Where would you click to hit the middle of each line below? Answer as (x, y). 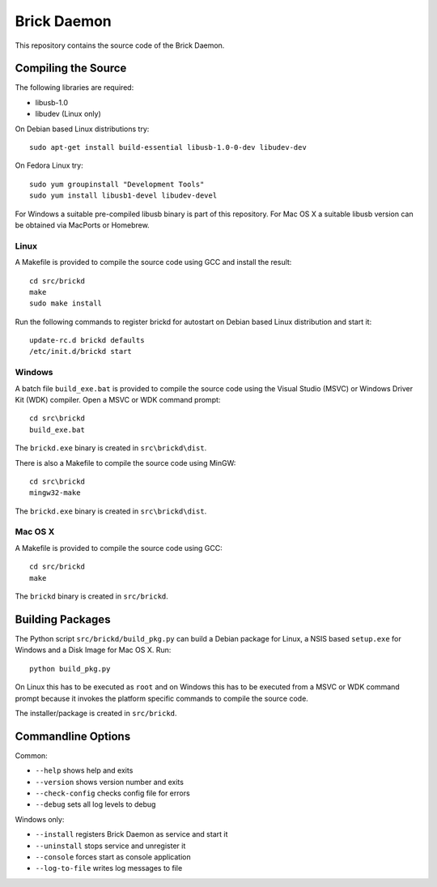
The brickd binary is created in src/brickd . (92, 596)
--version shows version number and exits (109, 782)
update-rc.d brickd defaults (87, 341)
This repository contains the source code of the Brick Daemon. (120, 45)
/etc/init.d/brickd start (81, 352)
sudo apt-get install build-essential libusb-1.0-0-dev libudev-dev (168, 147)
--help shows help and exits (84, 770)
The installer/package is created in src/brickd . (96, 713)
